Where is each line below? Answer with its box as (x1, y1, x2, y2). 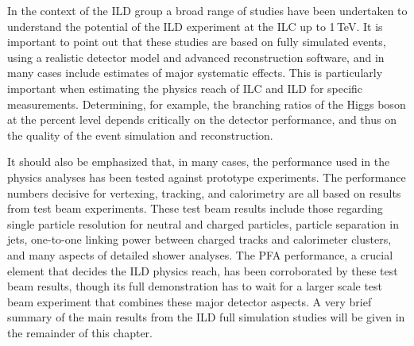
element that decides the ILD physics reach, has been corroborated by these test (7, 262, 398, 279)
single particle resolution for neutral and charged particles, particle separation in (7, 215, 399, 232)
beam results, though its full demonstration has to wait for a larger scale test (7, 278, 383, 294)
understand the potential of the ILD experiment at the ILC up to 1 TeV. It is (7, 17, 383, 34)
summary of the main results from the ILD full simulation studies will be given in (7, 309, 405, 325)
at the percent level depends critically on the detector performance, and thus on (7, 111, 397, 128)
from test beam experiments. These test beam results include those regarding (7, 200, 383, 217)
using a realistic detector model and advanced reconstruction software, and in (7, 48, 385, 65)
